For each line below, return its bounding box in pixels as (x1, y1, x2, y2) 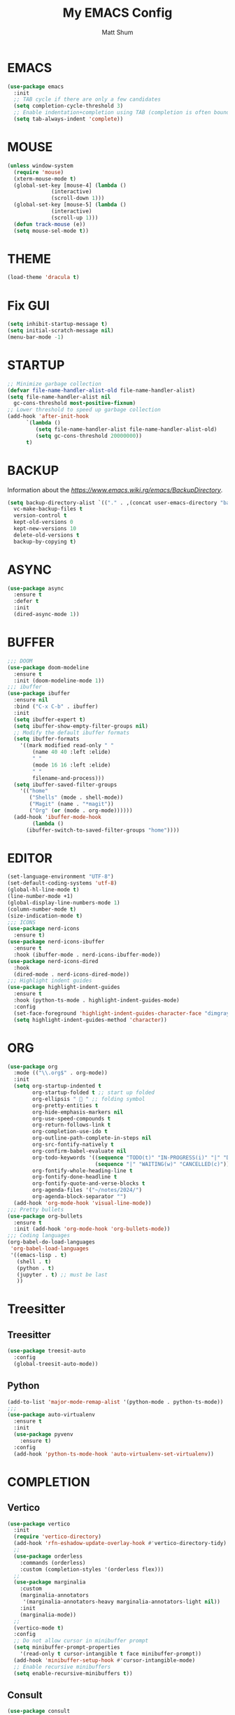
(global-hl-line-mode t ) (7, 886, 80, 893)
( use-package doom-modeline (7, 664, 90, 671)
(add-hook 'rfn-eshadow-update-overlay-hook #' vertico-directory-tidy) (13, 1540, 227, 1547)
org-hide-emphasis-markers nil (32, 1109, 124, 1116)
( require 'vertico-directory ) (13, 1533, 101, 1540)
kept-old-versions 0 (13, 519, 73, 526)
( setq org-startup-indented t (13, 1083, 101, 1090)
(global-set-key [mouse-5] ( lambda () (13, 201, 127, 208)
